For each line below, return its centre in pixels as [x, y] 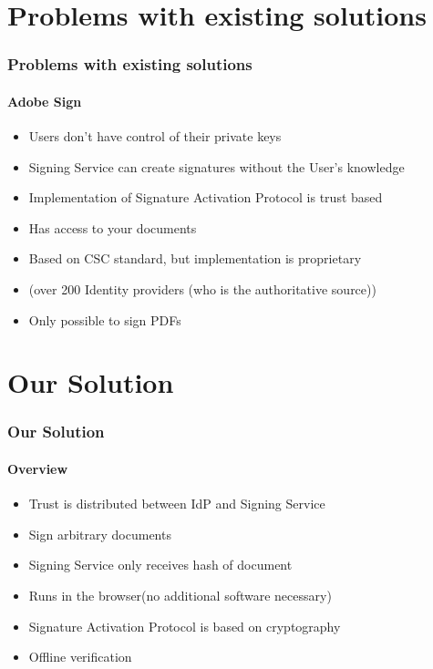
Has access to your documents [113, 227]
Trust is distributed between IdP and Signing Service [177, 504]
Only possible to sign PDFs [105, 319]
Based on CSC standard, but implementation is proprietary [195, 258]
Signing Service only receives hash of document [160, 565]
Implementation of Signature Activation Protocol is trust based [206, 197]
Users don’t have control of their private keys [155, 136]
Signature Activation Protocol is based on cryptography [185, 626]
